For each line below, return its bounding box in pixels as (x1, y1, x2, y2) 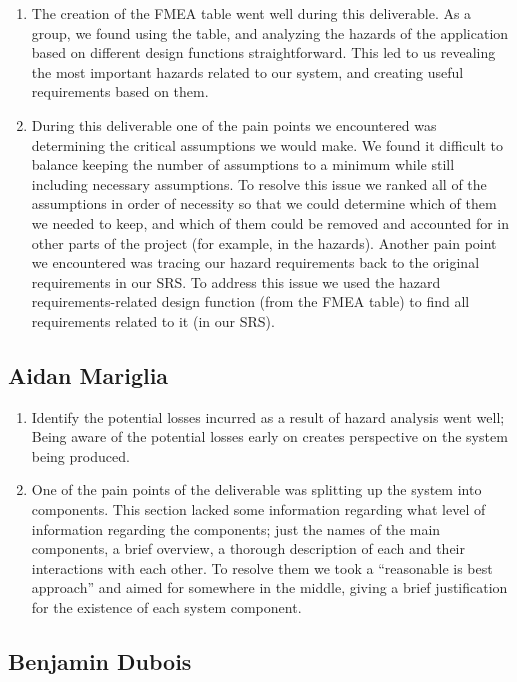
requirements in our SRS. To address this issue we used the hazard (31, 271, 441, 292)
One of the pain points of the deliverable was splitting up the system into (31, 479, 482, 500)
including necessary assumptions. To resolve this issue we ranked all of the (31, 173, 487, 194)
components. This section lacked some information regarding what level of (31, 499, 486, 520)
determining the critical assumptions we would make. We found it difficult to (31, 134, 504, 155)
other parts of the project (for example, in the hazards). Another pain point (31, 232, 497, 253)
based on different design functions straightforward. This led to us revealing (31, 42, 496, 63)
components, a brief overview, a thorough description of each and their (31, 538, 465, 559)
